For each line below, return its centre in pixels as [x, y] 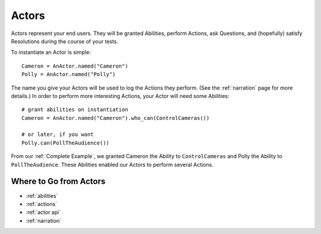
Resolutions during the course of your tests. [65, 41]
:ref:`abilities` [42, 195]
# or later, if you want [58, 135]
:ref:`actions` [42, 204]
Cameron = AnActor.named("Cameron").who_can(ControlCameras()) [116, 118]
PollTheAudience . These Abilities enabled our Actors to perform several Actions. [112, 165]
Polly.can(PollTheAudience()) [66, 143]
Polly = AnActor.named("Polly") [69, 75]
